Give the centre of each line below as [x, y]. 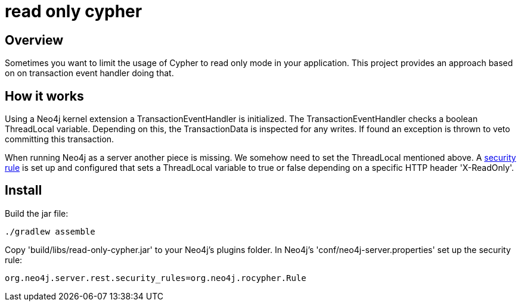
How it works [44, 96]
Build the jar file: [37, 213]
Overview [34, 40]
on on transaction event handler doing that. [89, 73]
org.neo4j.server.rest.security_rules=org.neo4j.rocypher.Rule [156, 278]
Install [24, 191]
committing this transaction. [60, 139]
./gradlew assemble [50, 231]
